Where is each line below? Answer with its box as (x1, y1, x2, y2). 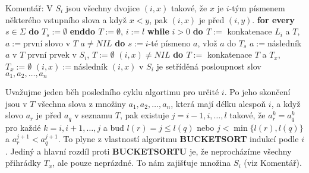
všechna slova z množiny (37, 97, 126, 109)
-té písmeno (148, 36, 191, 49)
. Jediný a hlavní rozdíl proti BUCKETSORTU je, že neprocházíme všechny (5, 144, 292, 157)
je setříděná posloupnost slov (156, 59, 261, 72)
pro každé (5, 121, 41, 133)
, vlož (197, 36, 217, 49)
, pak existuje (119, 109, 169, 121)
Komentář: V (5, 2, 53, 14)
